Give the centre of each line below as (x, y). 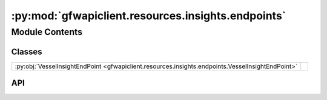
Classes (27, 52)
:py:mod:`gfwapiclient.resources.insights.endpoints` (149, 16)
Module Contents (47, 32)
